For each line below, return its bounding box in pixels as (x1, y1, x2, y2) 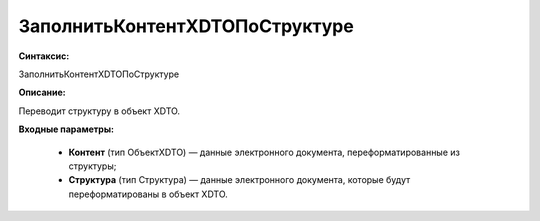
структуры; (68, 160, 117, 172)
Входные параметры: (18, 123, 115, 135)
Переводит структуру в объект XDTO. (18, 105, 180, 117)
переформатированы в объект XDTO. (68, 188, 229, 200)
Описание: (18, 86, 67, 99)
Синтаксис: (18, 50, 70, 62)
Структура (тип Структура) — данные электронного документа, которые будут (68, 174, 411, 186)
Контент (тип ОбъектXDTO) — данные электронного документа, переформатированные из (68, 146, 460, 158)
